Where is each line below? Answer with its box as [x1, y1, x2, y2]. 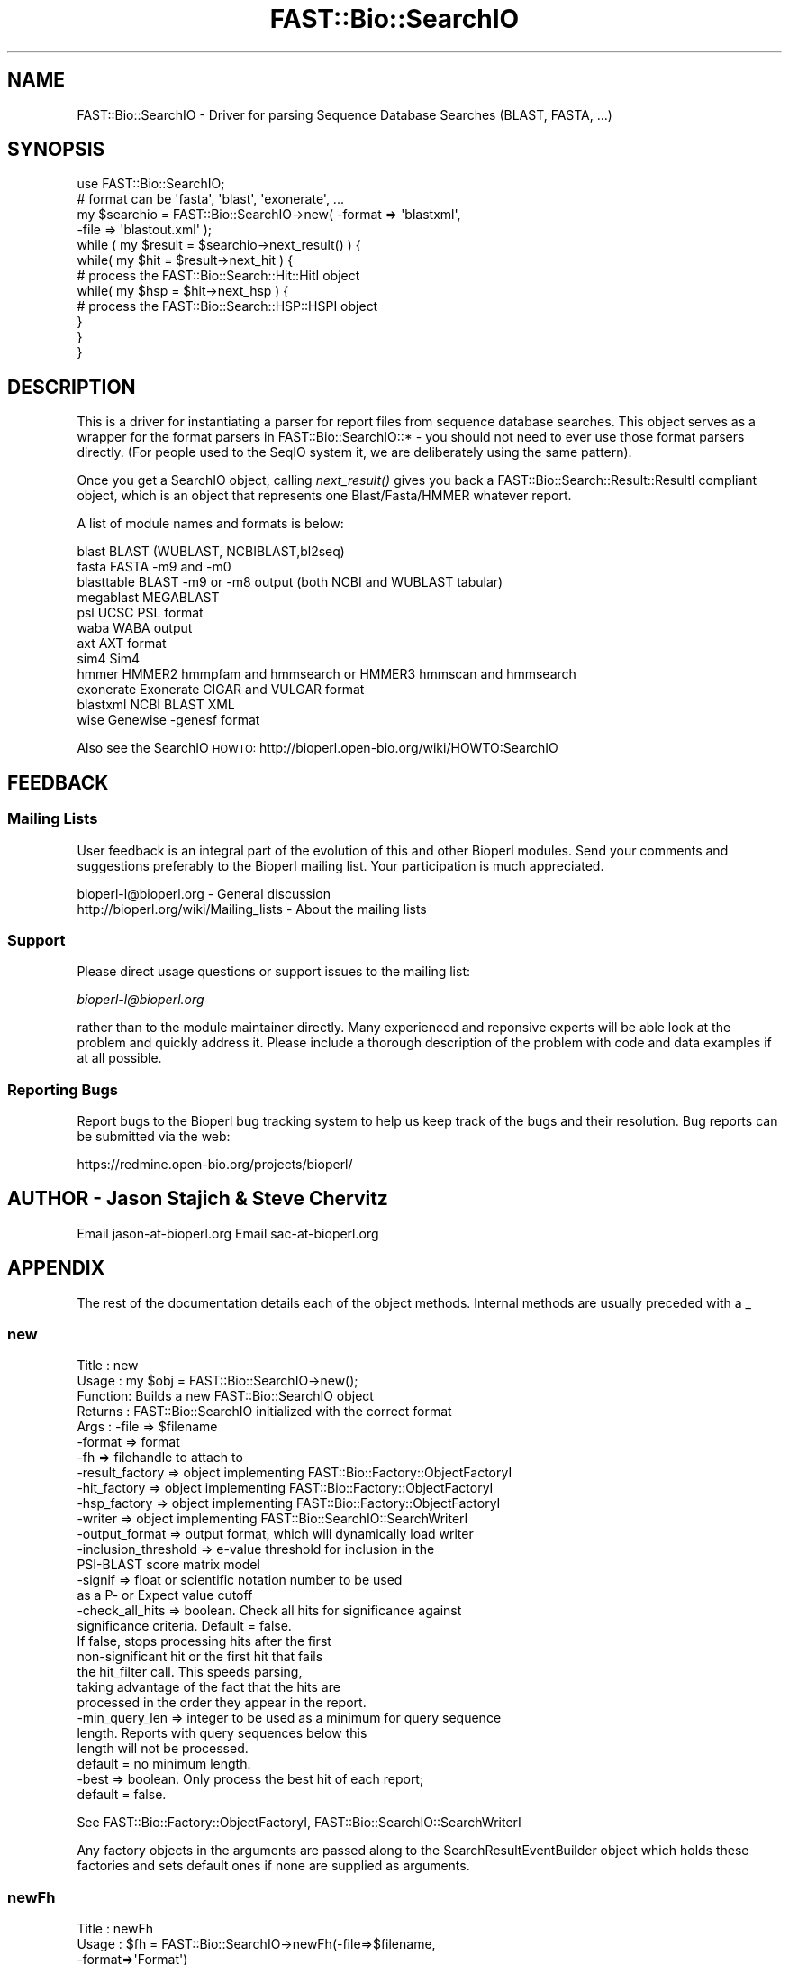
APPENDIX [7, 1257, 105, 1280]
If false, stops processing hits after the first [77, 1633, 331, 1650]
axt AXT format [77, 635, 167, 652]
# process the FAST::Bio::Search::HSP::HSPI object [77, 298, 378, 315]
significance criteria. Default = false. [77, 1618, 292, 1634]
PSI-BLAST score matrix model [77, 1557, 260, 1573]
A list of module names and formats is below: [77, 516, 344, 532]
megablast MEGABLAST [77, 589, 220, 606]
